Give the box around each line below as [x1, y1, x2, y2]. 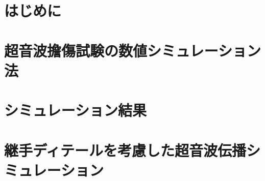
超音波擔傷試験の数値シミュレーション [4, 40, 261, 61]
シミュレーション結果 [4, 100, 147, 120]
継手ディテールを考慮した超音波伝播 [4, 139, 247, 160]
